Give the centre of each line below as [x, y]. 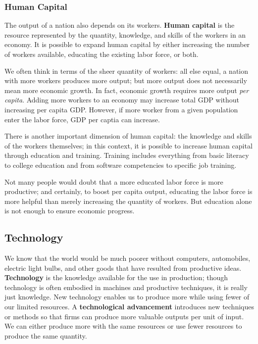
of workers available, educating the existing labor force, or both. [102, 54]
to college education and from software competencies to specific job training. [121, 165]
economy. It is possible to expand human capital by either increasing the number [127, 44]
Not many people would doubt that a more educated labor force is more [114, 181]
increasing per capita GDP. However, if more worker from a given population [121, 109]
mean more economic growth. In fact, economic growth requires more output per [127, 90]
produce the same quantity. [46, 335]
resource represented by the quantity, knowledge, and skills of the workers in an [125, 34]
